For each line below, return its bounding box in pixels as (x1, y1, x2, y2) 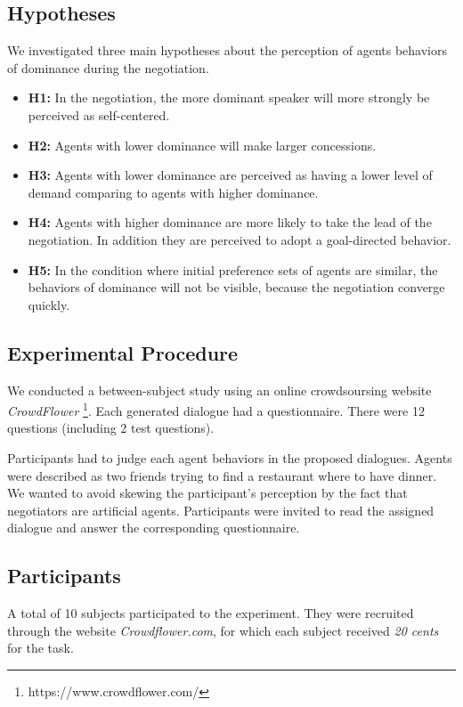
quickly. (28, 295, 70, 313)
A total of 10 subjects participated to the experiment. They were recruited (7, 604, 414, 622)
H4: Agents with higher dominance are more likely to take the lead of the (28, 213, 432, 232)
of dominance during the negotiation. (7, 58, 209, 77)
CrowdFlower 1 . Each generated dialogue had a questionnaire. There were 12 (7, 399, 425, 419)
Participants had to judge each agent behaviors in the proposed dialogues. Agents (7, 448, 452, 467)
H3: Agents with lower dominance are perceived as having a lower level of (28, 166, 433, 184)
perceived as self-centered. (28, 105, 170, 124)
